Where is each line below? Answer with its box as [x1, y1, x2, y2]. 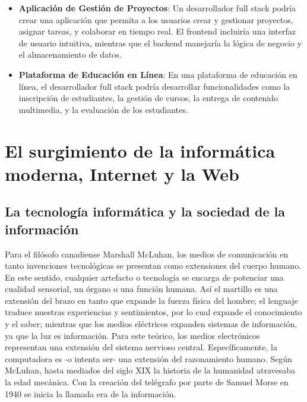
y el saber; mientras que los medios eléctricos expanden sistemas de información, [5, 318, 297, 330]
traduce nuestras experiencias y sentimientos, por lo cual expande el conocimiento [5, 306, 302, 318]
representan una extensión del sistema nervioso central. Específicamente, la [5, 341, 277, 353]
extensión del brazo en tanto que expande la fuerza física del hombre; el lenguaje [5, 294, 298, 306]
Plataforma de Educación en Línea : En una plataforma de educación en [18, 68, 297, 80]
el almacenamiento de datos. [18, 48, 122, 61]
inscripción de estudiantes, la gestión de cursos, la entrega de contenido [18, 92, 278, 104]
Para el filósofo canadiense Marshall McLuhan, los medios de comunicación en [5, 247, 289, 260]
